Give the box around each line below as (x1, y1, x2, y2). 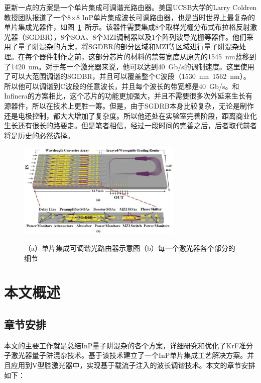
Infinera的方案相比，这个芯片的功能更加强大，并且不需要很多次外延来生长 (4, 90, 246, 101)
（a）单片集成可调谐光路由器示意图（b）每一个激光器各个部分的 (24, 243, 235, 253)
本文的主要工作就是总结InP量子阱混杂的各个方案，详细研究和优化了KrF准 (4, 340, 246, 350)
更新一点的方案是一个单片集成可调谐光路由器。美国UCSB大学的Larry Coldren (4, 2, 257, 12)
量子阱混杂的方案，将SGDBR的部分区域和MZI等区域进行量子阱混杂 (18, 41, 239, 52)
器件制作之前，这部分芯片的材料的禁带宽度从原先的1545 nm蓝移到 (39, 51, 256, 61)
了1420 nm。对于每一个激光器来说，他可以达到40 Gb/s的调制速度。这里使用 (4, 61, 254, 71)
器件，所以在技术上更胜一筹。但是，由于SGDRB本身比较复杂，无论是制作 (11, 100, 254, 111)
